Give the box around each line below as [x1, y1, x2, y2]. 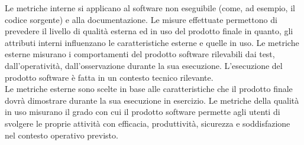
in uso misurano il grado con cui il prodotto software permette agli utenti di [5, 106, 280, 118]
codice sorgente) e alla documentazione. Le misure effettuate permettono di [5, 13, 277, 25]
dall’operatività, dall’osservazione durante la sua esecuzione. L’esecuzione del [5, 59, 283, 71]
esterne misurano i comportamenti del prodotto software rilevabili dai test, [5, 48, 275, 60]
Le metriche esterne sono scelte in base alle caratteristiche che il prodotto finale [5, 83, 293, 95]
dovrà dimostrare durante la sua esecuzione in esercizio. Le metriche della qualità [5, 94, 299, 106]
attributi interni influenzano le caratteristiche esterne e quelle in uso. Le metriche [5, 36, 299, 48]
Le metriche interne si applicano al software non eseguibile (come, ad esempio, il [5, 2, 295, 14]
